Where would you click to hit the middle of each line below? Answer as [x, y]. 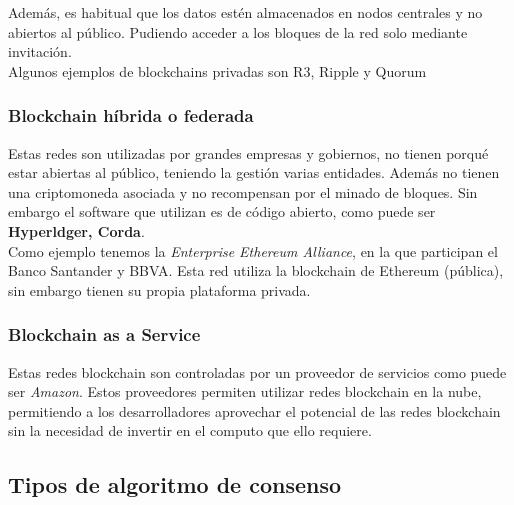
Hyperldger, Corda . [76, 230]
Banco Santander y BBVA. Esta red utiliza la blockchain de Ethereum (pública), [256, 270]
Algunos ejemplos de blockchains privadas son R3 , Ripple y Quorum [217, 70]
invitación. [40, 51]
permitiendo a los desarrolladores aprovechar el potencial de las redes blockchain [254, 410]
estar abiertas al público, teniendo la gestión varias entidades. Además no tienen [254, 172]
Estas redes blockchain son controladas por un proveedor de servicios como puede [257, 371]
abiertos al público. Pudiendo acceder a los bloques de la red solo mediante [238, 31]
